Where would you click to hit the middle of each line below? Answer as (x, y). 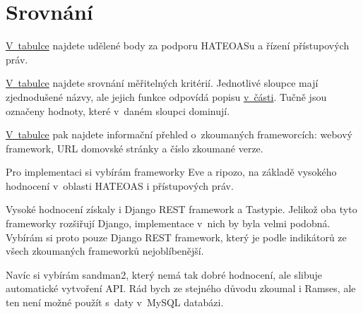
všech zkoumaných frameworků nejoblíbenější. (105, 251)
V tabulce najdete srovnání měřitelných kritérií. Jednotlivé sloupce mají (162, 83)
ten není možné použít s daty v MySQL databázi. (115, 302)
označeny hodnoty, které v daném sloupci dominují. (118, 110)
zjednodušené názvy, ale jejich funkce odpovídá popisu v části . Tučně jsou (166, 96)
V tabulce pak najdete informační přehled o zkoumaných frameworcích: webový (179, 134)
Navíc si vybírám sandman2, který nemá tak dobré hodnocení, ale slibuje (164, 274)
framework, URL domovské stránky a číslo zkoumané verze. (135, 148)
